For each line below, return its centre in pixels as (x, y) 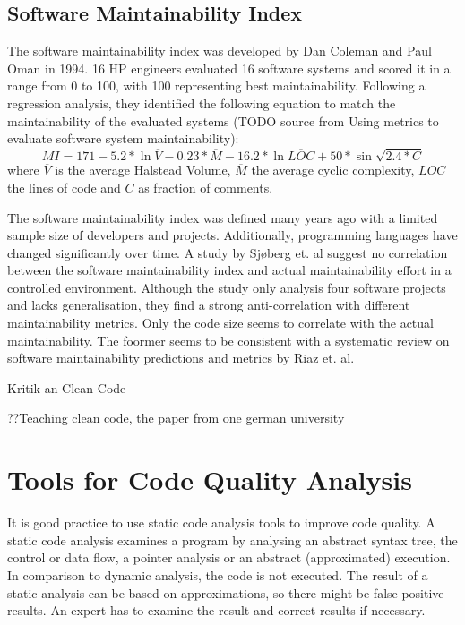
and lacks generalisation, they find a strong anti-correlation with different (209, 305)
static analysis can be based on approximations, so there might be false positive (226, 592)
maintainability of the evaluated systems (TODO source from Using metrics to (223, 120)
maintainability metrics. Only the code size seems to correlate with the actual (220, 323)
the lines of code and (64, 187)
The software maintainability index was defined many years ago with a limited (223, 217)
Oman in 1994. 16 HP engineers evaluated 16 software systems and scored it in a (229, 68)
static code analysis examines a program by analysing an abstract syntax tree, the (232, 539)
